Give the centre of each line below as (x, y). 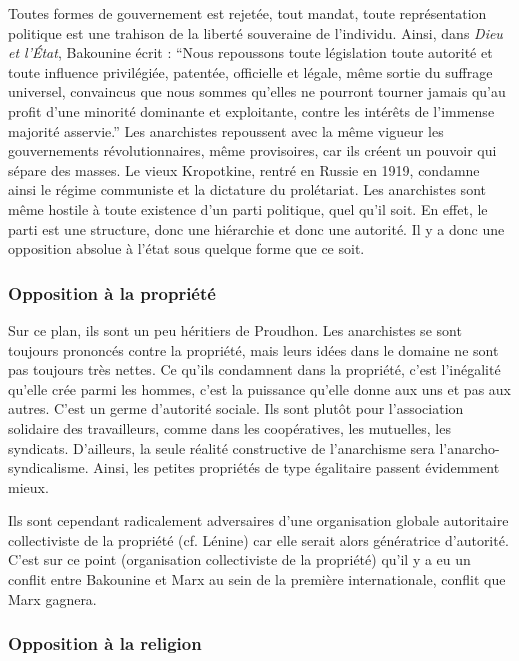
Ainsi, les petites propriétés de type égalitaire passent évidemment (296, 467)
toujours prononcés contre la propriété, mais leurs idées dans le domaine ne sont (253, 349)
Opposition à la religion (105, 643)
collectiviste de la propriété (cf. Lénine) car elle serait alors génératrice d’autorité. (258, 539)
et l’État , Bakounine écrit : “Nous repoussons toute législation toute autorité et (250, 52)
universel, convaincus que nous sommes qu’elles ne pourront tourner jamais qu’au (257, 91)
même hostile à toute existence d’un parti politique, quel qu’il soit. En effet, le (248, 208)
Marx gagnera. (52, 598)
